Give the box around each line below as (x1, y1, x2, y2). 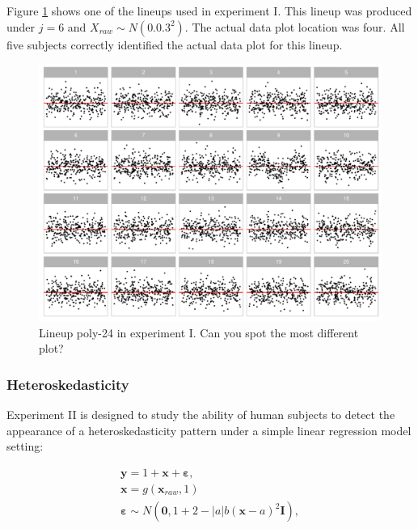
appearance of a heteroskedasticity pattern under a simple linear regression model (6, 421, 412, 438)
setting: (6, 438, 44, 455)
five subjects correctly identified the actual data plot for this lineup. (6, 36, 343, 53)
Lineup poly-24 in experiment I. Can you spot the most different (39, 324, 359, 341)
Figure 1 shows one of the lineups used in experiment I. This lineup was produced (6, 2, 412, 19)
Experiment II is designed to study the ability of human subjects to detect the (6, 406, 395, 423)
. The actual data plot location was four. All (184, 18, 405, 35)
